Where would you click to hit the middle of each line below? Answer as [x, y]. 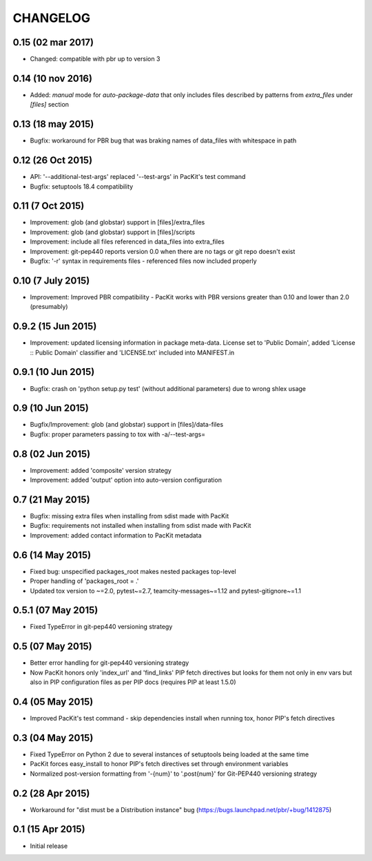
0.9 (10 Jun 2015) [51, 408]
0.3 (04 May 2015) [53, 737]
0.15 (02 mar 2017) [53, 42]
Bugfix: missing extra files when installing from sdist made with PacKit [130, 516]
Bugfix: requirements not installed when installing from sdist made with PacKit [141, 526]
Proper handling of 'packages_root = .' [84, 581]
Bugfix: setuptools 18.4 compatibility [82, 187]
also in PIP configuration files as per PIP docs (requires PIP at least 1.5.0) [133, 682]
